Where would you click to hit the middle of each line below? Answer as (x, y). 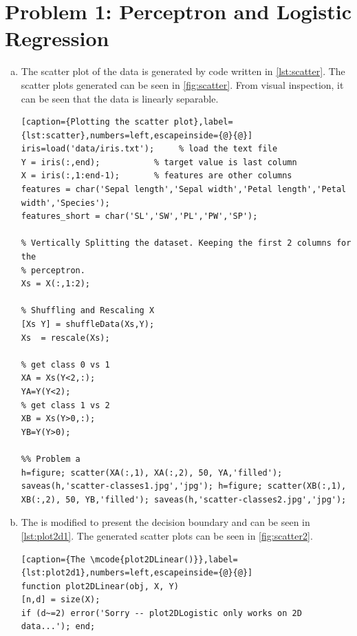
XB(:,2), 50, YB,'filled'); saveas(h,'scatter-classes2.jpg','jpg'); (184, 499)
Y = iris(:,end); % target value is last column (159, 162)
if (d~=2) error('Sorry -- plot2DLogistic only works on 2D (161, 613)
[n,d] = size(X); (61, 600)
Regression (57, 38)
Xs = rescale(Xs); (65, 338)
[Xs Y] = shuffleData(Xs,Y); (88, 324)
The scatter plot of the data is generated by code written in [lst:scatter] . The (183, 71)
